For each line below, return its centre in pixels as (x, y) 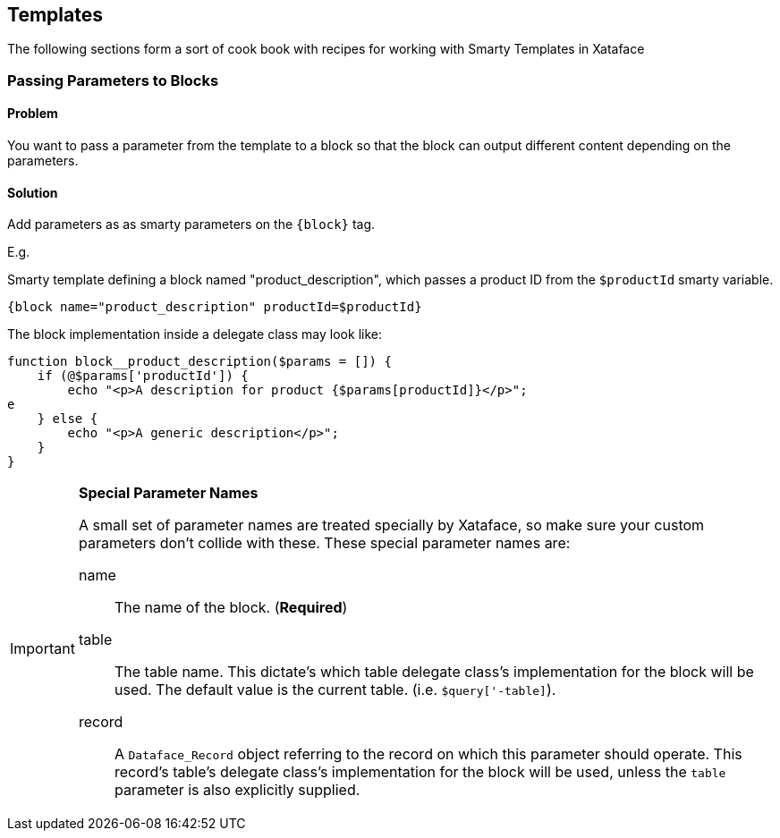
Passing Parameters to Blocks (113, 80)
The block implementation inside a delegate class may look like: (195, 334)
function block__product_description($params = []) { (199, 362)
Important (42, 649)
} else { (68, 419)
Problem (33, 114)
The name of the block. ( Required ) (231, 608)
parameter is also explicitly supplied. (237, 790)
